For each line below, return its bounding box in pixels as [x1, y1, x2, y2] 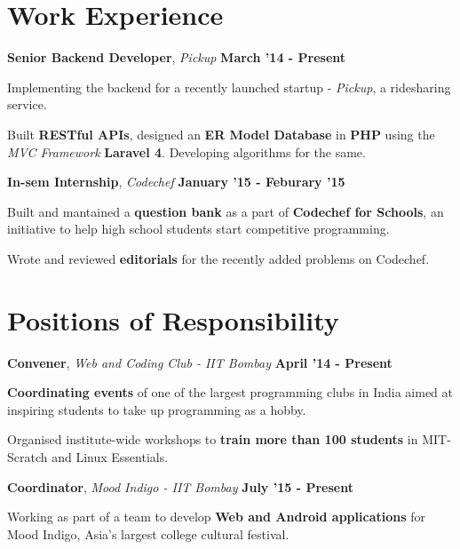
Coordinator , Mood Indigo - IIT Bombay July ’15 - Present [7, 477, 353, 496]
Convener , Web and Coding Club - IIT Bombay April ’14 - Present [7, 353, 393, 371]
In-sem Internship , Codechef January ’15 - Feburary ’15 [7, 172, 345, 191]
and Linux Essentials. [52, 447, 169, 465]
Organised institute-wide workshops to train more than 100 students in [7, 430, 418, 449]
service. [7, 95, 47, 114]
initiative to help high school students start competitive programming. [7, 219, 390, 238]
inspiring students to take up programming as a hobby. [7, 400, 306, 418]
